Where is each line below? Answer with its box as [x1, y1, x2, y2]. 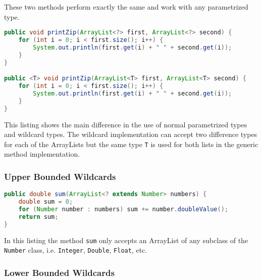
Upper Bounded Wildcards [4, 170, 116, 182]
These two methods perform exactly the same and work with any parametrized [4, 2, 248, 12]
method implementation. [4, 149, 80, 159]
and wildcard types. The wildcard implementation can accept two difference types [4, 129, 257, 139]
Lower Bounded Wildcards [4, 266, 115, 278]
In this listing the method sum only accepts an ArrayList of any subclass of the [4, 235, 248, 245]
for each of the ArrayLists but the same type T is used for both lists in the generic [4, 138, 258, 149]
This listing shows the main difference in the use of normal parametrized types [4, 119, 247, 129]
